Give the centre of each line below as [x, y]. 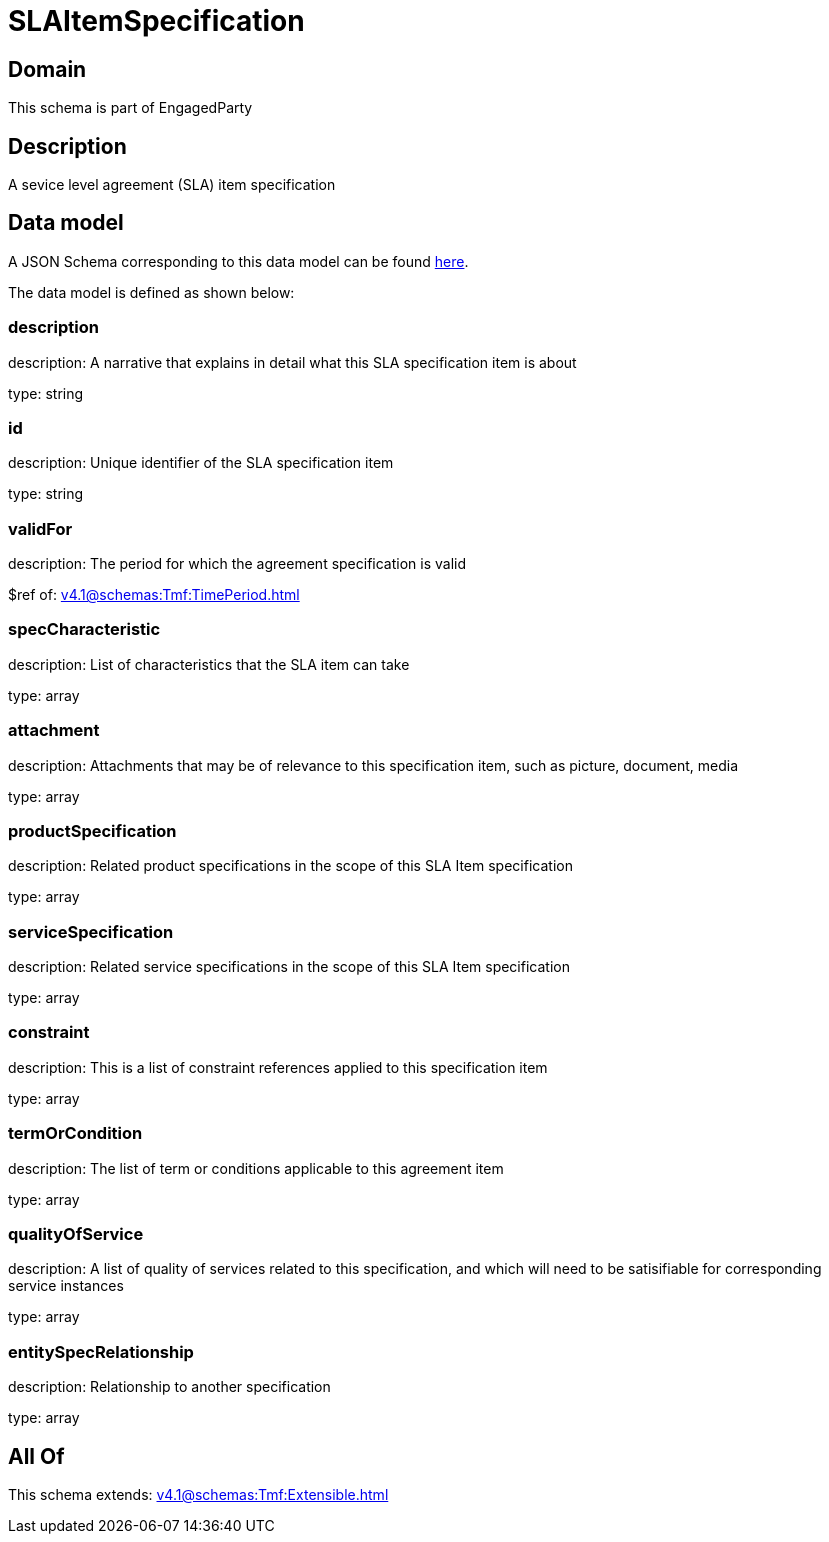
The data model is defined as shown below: [151, 292]
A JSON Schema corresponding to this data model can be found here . [238, 261]
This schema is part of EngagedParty [130, 108]
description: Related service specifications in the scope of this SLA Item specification [289, 967]
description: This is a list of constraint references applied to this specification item [278, 1067]
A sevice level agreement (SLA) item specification [172, 185]
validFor [40, 528]
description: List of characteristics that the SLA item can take [209, 664]
